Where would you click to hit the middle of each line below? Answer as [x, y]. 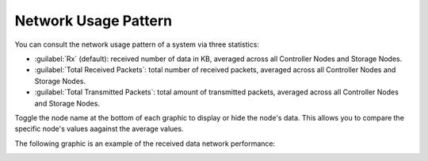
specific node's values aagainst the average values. [99, 129]
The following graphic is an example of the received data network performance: [145, 144]
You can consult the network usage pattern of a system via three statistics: [137, 44]
